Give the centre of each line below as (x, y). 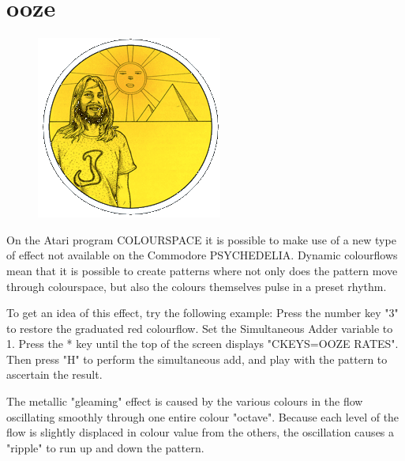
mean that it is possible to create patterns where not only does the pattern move (202, 270)
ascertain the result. (54, 374)
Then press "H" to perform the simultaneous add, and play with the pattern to (197, 359)
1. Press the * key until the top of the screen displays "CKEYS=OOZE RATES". (202, 344)
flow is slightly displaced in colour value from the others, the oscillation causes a (201, 432)
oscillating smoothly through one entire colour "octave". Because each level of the (203, 416)
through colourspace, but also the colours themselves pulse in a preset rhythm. (197, 286)
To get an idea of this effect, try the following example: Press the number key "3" (202, 313)
